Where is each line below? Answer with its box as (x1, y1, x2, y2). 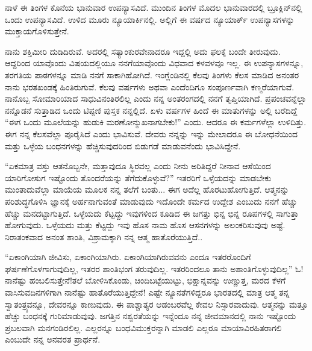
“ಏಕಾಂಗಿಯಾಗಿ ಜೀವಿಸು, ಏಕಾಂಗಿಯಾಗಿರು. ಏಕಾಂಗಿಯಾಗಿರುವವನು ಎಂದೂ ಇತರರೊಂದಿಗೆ (5, 250, 251, 263)
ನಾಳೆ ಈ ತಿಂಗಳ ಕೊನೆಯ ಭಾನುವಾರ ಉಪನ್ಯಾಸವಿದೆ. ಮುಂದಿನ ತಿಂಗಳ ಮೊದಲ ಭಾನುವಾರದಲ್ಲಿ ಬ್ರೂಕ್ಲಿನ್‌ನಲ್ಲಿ (5, 1, 302, 13)
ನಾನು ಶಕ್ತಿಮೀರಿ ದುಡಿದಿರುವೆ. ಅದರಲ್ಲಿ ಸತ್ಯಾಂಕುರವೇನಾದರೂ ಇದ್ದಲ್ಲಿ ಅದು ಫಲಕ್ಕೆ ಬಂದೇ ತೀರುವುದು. (5, 45, 281, 57)
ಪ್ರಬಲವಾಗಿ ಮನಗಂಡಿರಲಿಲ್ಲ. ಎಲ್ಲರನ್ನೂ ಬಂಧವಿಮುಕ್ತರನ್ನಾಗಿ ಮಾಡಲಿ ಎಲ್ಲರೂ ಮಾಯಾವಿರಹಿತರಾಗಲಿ (5, 321, 282, 334)
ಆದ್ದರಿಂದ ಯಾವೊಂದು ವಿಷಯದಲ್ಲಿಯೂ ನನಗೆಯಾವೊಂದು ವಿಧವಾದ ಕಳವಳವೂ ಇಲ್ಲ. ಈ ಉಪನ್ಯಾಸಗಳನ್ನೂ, (5, 57, 304, 69)
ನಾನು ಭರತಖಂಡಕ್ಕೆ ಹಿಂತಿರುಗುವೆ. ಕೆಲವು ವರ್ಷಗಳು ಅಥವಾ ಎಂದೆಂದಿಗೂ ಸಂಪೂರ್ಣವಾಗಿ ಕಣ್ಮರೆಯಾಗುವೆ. (5, 80, 295, 93)
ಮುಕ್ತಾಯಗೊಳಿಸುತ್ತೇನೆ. (5, 25, 69, 37)
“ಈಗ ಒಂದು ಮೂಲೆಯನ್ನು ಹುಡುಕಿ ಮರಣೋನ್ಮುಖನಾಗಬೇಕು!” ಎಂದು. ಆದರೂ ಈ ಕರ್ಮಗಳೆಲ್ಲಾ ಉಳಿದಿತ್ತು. (5, 116, 307, 128)
